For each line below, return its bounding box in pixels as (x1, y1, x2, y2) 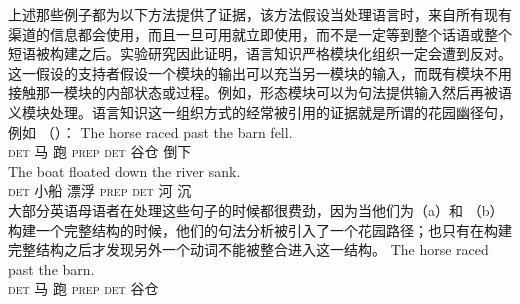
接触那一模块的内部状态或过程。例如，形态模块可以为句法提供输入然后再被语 (8, 82, 512, 103)
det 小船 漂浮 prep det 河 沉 (8, 180, 192, 201)
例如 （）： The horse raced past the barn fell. (8, 121, 293, 142)
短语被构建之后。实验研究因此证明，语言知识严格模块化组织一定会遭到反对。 (8, 43, 512, 64)
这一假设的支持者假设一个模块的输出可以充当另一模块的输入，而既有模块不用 (8, 62, 512, 83)
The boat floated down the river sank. (8, 160, 241, 181)
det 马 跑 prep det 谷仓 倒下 (8, 141, 192, 162)
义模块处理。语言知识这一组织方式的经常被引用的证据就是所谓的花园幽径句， (8, 101, 512, 122)
